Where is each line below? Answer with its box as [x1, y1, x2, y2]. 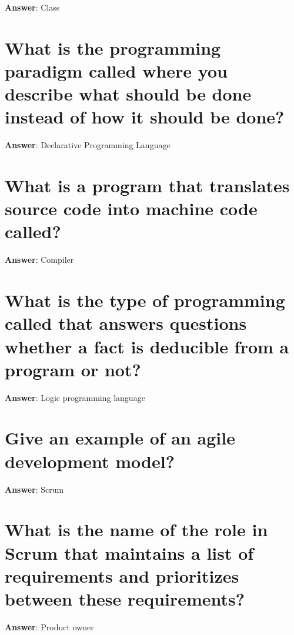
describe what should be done [5, 82, 252, 106]
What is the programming [5, 35, 221, 59]
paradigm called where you [5, 58, 228, 82]
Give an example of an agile [5, 426, 235, 450]
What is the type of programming [5, 288, 285, 312]
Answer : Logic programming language [5, 391, 145, 403]
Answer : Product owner [5, 620, 94, 633]
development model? [5, 449, 175, 473]
